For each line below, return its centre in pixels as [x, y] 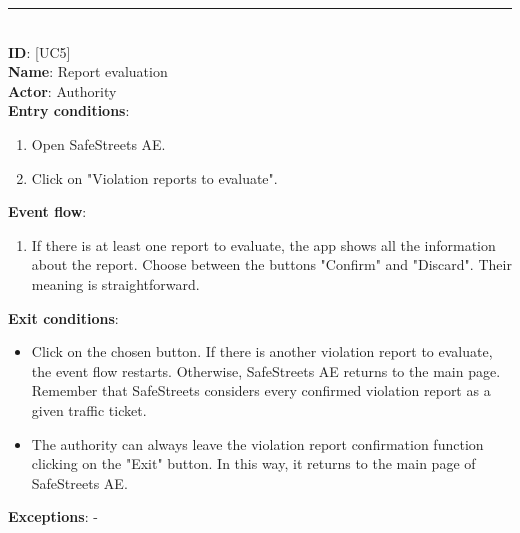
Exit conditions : [63, 317]
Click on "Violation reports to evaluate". [154, 177]
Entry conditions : [69, 110]
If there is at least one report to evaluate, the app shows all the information [263, 244]
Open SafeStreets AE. [98, 143]
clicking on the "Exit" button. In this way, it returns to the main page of [253, 463]
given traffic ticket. [89, 409]
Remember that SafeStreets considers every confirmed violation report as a [261, 390]
